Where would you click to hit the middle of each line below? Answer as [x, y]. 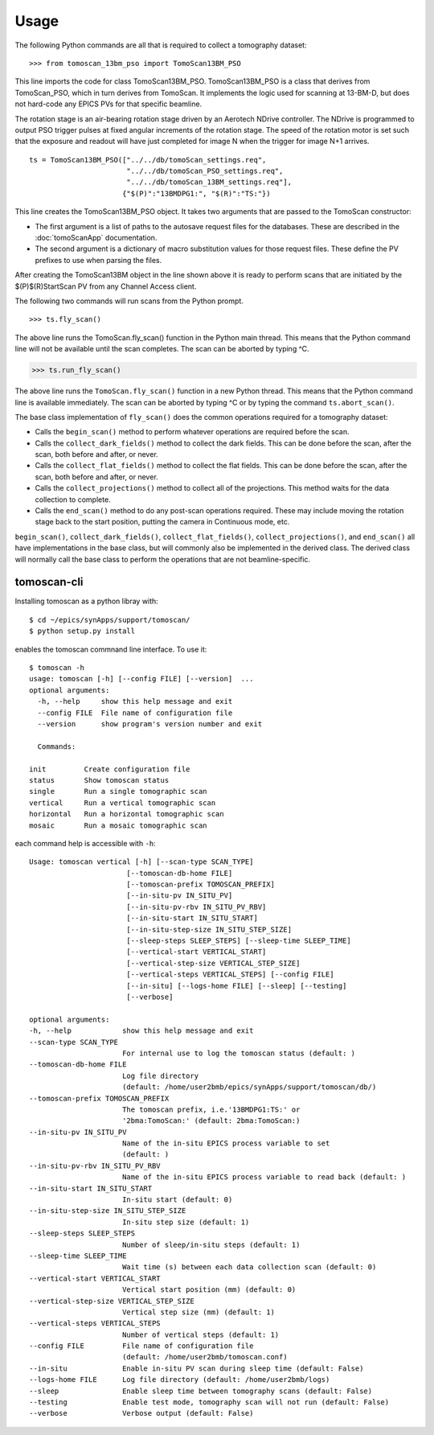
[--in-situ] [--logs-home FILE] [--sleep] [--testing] [236, 986]
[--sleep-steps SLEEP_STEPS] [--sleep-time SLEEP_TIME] [238, 941]
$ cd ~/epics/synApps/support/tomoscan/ [110, 620]
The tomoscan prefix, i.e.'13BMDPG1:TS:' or [211, 1109]
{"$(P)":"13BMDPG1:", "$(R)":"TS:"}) [196, 193]
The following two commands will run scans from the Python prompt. [129, 301]
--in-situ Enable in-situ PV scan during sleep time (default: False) [197, 1368]
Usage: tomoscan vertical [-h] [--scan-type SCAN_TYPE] [141, 862]
